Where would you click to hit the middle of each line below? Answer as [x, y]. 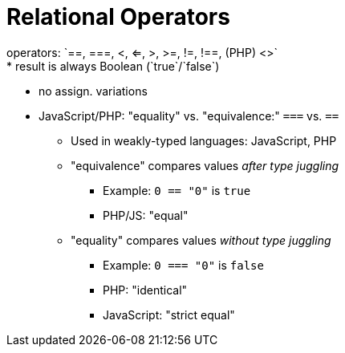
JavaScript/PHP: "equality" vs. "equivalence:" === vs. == [189, 116]
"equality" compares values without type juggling [201, 240]
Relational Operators [118, 17]
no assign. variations [93, 91]
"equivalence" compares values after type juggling [205, 165]
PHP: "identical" [145, 290]
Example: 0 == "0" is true [177, 190]
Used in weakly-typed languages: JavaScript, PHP [204, 140]
